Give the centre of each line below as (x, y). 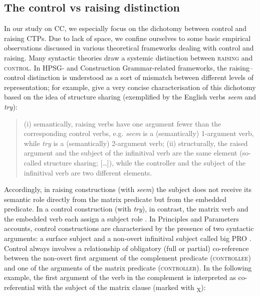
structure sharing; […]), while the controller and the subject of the (145, 162)
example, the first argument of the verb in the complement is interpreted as (120, 277)
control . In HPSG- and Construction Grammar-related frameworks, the (115, 67)
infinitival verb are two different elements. (88, 172)
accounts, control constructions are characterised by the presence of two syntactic (129, 228)
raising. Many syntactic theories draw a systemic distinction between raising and (128, 57)
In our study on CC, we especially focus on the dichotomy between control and (125, 28)
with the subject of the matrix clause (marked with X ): (121, 288)
